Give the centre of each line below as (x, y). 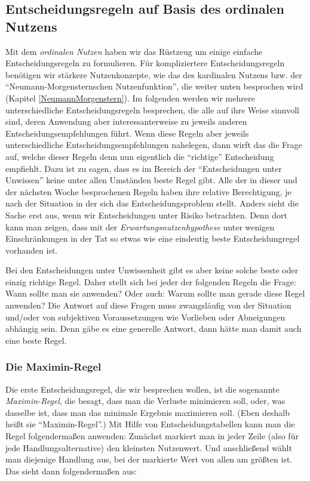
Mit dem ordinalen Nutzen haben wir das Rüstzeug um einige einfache (134, 51)
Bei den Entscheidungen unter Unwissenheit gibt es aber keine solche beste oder (152, 270)
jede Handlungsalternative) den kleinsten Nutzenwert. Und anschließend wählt (149, 447)
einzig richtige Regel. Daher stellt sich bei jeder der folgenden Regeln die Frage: (151, 281)
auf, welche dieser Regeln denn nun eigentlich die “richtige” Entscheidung (140, 156)
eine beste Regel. (36, 340)
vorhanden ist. (32, 250)
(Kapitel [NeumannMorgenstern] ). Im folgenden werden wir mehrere (130, 98)
